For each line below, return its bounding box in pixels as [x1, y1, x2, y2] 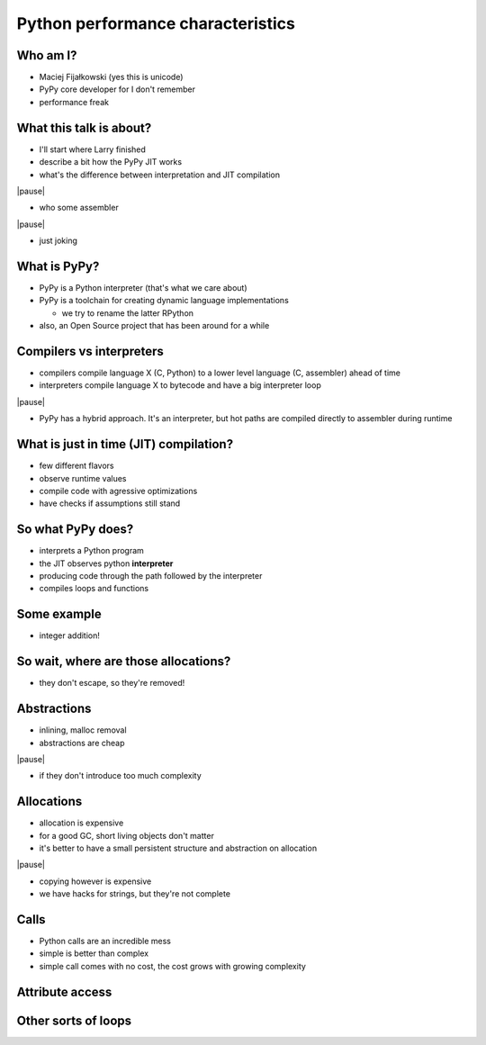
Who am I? [16, 48, 77, 63]
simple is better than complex [39, 948, 148, 959]
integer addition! [39, 630, 101, 641]
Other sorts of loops [16, 1013, 132, 1028]
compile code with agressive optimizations [39, 485, 198, 496]
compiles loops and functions [39, 583, 148, 594]
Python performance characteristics [16, 14, 296, 33]
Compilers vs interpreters [16, 343, 164, 359]
